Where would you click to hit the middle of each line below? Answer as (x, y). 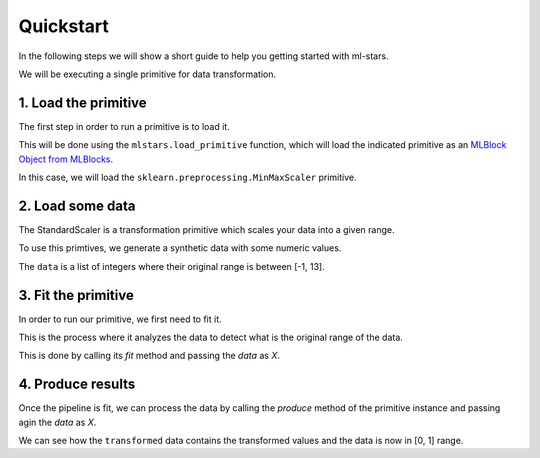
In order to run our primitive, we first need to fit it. (120, 319)
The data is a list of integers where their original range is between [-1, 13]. (171, 266)
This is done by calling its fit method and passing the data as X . (149, 356)
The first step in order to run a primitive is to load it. (124, 126)
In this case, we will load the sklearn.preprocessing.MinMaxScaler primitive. (187, 177)
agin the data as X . (57, 422)
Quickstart (64, 26)
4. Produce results (77, 384)
